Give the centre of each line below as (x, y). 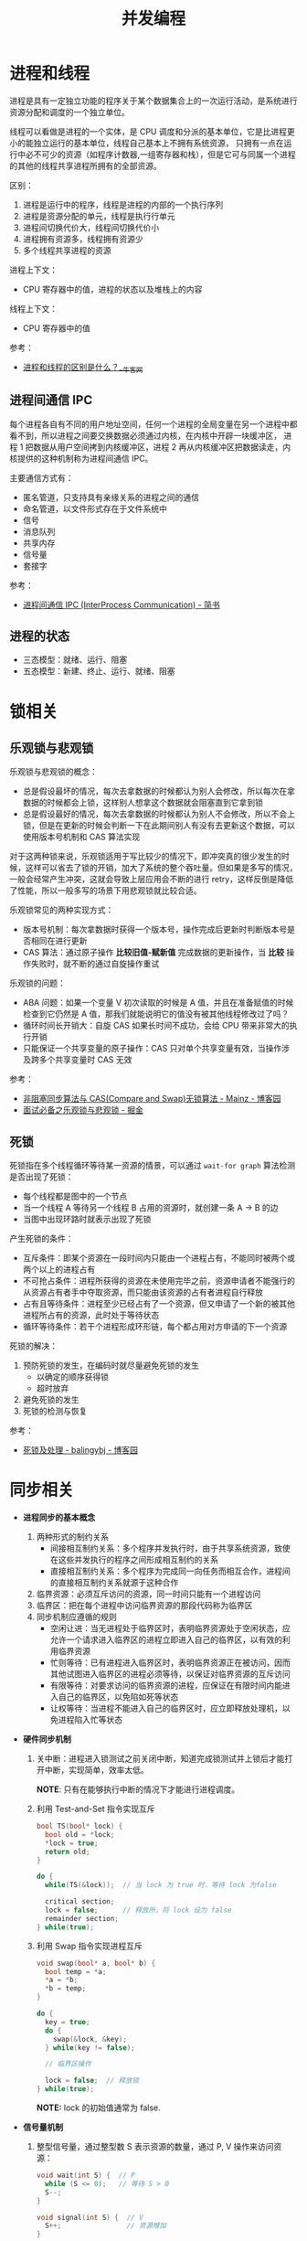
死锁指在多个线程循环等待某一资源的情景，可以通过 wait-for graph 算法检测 (153, 1166)
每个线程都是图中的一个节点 (75, 1196)
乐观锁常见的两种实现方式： (62, 910)
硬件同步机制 (47, 1739)
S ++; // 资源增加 (106, 2226)
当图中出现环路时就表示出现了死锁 (87, 1219)
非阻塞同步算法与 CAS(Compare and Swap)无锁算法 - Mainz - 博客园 (152, 1099)
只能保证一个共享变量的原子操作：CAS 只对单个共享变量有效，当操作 (152, 1049)
